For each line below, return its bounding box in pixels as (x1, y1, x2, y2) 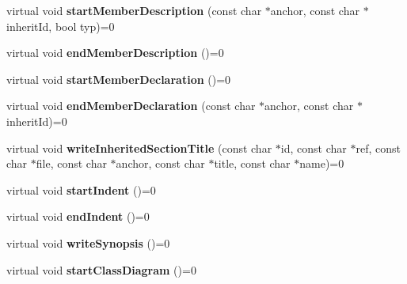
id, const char (280, 139, 347, 156)
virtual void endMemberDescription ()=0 (6, 44, 224, 61)
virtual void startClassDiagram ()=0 (6, 261, 196, 278)
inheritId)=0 (6, 112, 67, 129)
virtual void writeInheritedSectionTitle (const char (6, 139, 272, 156)
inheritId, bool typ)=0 (6, 17, 115, 34)
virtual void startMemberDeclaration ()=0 (6, 70, 231, 87)
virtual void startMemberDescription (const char (6, 2, 262, 18)
